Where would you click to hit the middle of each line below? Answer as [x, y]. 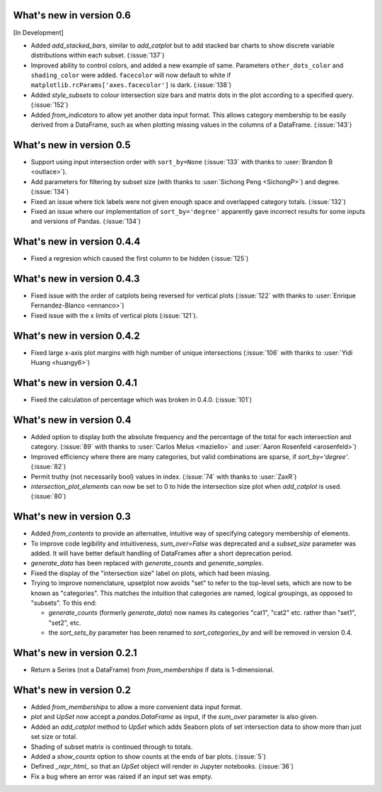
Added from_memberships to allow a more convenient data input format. [137, 707]
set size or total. [54, 737]
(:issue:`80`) [48, 497]
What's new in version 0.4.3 [77, 279]
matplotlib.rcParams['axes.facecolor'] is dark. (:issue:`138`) [131, 85]
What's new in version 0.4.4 [77, 242]
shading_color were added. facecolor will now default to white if [131, 75]
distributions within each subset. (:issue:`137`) [98, 55]
